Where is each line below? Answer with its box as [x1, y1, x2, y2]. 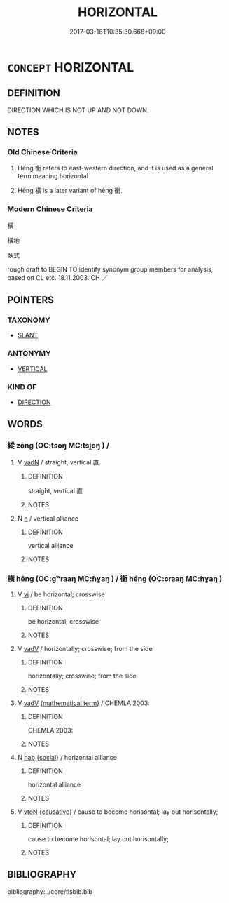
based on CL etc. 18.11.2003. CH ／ [7, 273, 109, 281]
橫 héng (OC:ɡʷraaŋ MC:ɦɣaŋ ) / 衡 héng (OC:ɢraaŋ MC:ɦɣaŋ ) [7, 573, 223, 583]
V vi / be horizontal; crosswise [17, 590, 105, 598]
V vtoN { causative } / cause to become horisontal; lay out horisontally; [17, 808, 218, 816]
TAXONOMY [7, 315, 50, 325]
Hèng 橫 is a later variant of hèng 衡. [17, 187, 123, 195]
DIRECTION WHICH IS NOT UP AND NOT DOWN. [7, 106, 149, 114]
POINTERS [7, 294, 55, 306]
